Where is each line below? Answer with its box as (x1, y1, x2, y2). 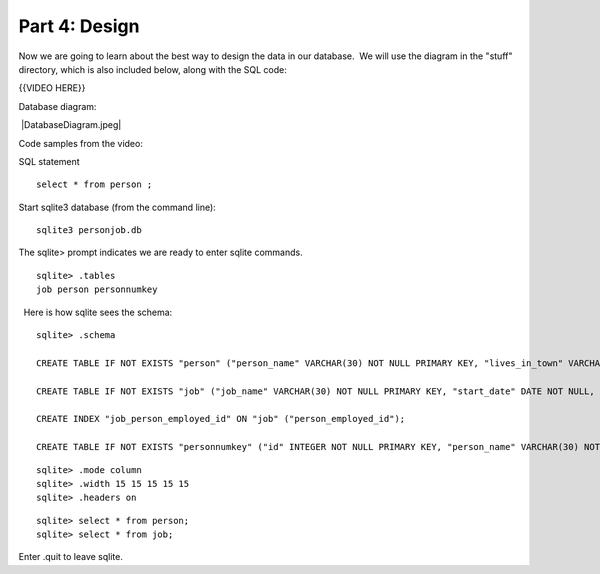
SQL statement (18, 155, 80, 167)
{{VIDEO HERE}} (18, 82, 86, 94)
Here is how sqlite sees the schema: (23, 306, 173, 318)
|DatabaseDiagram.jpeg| (20, 119, 122, 131)
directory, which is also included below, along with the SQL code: (18, 63, 287, 75)
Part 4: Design (18, 15, 140, 37)
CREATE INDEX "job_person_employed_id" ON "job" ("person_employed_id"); (36, 413, 406, 425)
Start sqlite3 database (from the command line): (18, 201, 217, 213)
